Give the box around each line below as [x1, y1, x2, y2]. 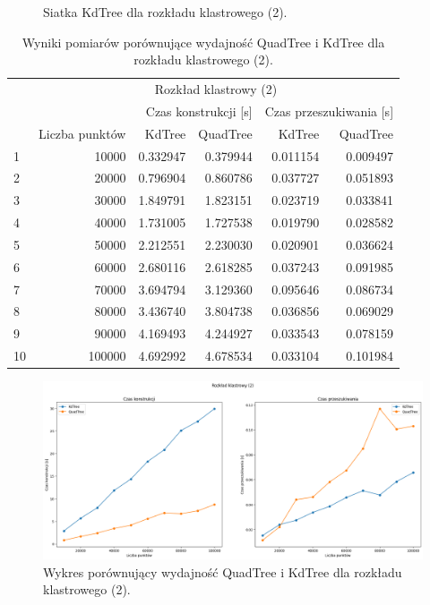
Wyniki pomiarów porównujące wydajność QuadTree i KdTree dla [21, 32, 385, 51]
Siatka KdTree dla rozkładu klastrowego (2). [43, 3, 288, 21]
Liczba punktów [39, 124, 126, 142]
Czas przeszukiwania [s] [264, 101, 394, 120]
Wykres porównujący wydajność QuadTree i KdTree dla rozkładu [43, 562, 402, 581]
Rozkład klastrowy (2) [154, 80, 278, 98]
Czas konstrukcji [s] [145, 101, 253, 120]
